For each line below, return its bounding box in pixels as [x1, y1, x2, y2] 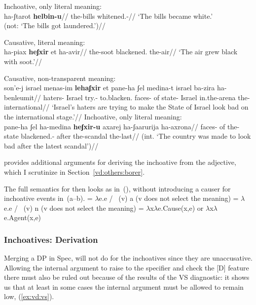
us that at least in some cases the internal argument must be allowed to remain [4, 281, 244, 292]
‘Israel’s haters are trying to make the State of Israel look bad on [51, 102, 249, 112]
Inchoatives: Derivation [4, 233, 98, 245]
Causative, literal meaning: [4, 37, 85, 47]
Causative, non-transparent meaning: [4, 73, 116, 83]
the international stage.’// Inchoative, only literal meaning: [4, 111, 182, 121]
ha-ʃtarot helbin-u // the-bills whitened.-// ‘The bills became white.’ [4, 10, 213, 21]
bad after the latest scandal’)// [4, 140, 99, 151]
